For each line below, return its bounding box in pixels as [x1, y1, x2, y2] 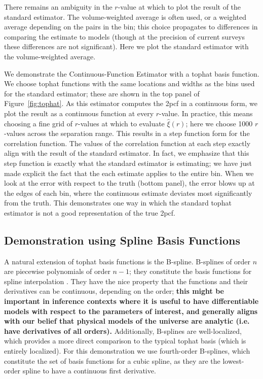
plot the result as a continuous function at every [4, 108, 154, 118]
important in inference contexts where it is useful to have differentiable [4, 296, 259, 306]
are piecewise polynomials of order [4, 266, 110, 277]
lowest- [222, 355, 244, 366]
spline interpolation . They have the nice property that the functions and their [4, 275, 248, 286]
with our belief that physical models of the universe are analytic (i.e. [4, 316, 250, 326]
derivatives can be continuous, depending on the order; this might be [4, 286, 224, 296]
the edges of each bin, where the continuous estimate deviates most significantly [4, 187, 252, 198]
